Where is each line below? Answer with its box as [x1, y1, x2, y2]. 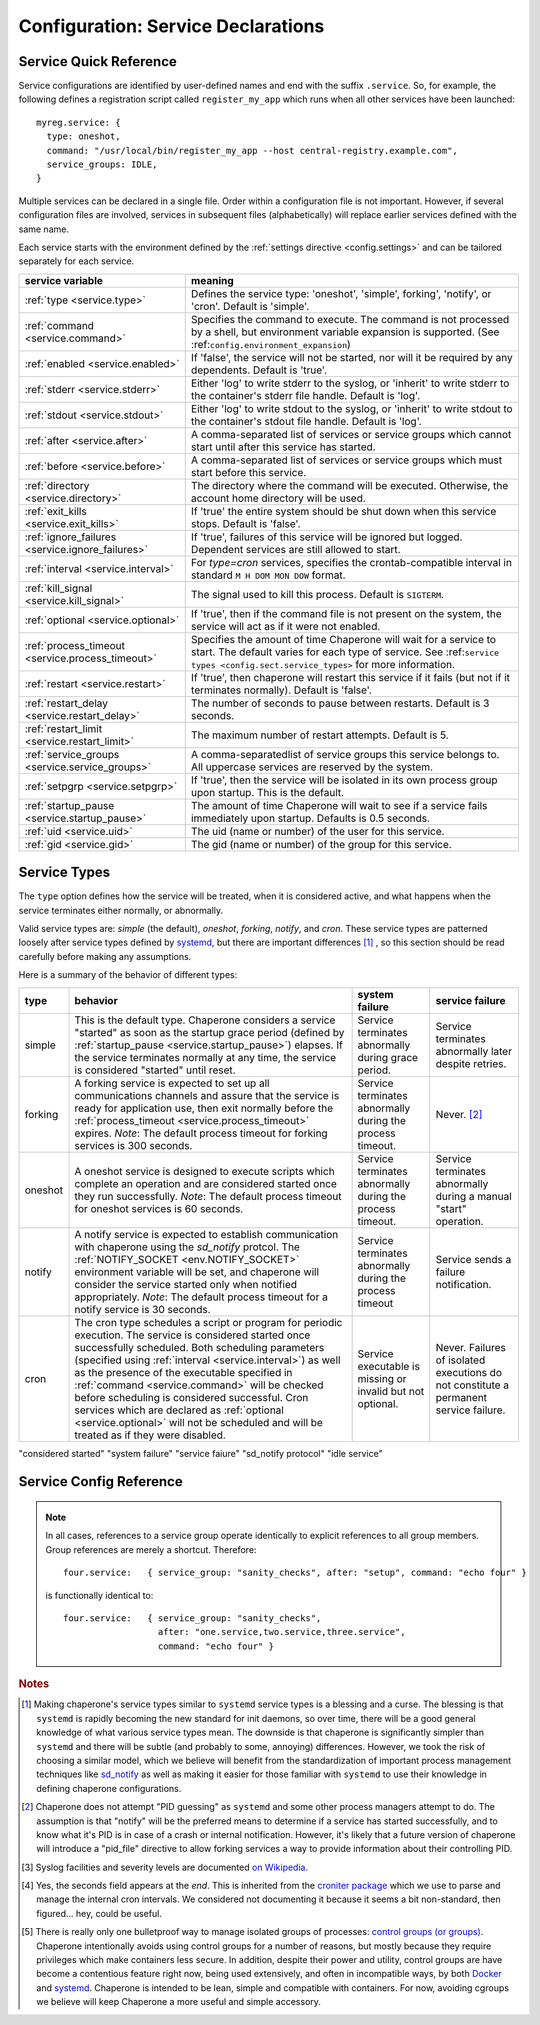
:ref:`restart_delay [24, 696, 109, 710]
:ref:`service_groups [24, 747, 120, 761]
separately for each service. [18, 255, 135, 267]
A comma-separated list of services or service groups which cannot [190, 427, 512, 441]
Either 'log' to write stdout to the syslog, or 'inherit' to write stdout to [190, 401, 514, 415]
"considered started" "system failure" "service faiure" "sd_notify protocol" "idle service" [18, 1447, 384, 1459]
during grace [357, 1050, 419, 1064]
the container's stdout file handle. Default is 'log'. [190, 414, 422, 428]
